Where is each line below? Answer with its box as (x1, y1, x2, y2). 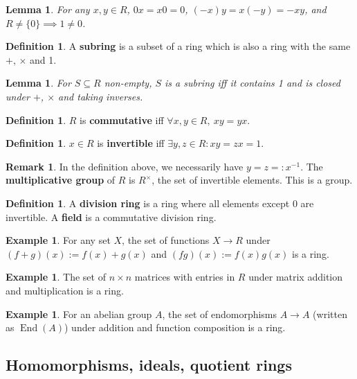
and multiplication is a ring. (6, 283, 124, 297)
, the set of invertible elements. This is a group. (152, 173, 353, 187)
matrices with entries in (134, 270, 235, 284)
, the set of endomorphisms (162, 306, 277, 321)
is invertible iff (97, 136, 165, 150)
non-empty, (104, 76, 152, 90)
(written (313, 306, 347, 321)
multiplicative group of (6, 173, 116, 187)
